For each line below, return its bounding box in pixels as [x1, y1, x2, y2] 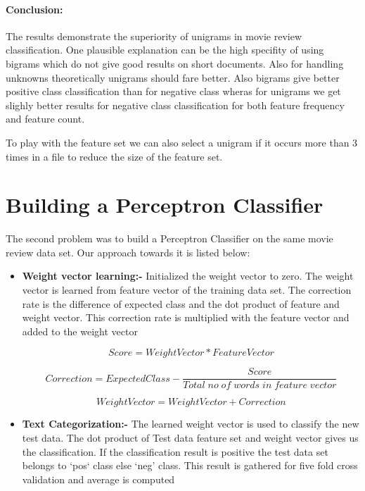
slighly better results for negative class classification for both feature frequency [6, 97, 345, 112]
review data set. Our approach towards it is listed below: [6, 244, 250, 259]
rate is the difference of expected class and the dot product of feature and [22, 296, 340, 311]
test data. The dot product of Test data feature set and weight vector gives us [22, 430, 359, 445]
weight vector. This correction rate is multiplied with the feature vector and [22, 310, 350, 325]
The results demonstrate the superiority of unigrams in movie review [6, 28, 302, 43]
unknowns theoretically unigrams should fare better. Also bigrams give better [6, 70, 340, 85]
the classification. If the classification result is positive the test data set [22, 444, 328, 459]
